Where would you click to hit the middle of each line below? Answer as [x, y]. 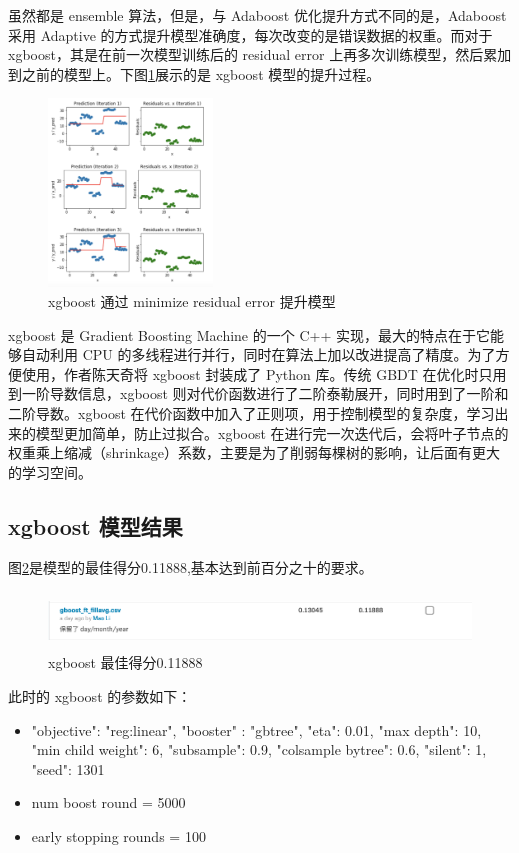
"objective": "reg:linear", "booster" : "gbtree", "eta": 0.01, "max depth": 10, [256, 729]
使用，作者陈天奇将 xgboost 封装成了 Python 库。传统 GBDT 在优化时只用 [264, 373]
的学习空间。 [50, 471]
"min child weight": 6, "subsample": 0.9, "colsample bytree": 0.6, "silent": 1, [259, 749]
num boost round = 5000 [108, 802]
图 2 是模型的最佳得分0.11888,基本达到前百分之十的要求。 [190, 567]
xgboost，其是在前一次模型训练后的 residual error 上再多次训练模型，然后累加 [260, 54]
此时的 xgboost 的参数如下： [100, 695]
